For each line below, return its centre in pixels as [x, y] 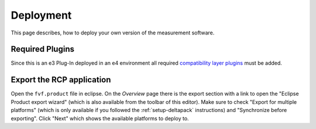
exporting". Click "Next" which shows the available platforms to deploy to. [100, 118]
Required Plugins [42, 49]
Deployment [41, 15]
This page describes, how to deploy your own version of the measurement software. [113, 33]
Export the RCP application [61, 80]
